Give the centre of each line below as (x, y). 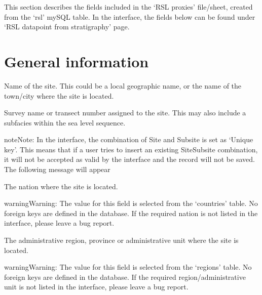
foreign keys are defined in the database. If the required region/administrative (125, 277)
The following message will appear (57, 169)
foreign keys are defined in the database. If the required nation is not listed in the (131, 213)
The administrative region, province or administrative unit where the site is (121, 240)
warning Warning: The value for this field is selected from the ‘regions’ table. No (128, 267)
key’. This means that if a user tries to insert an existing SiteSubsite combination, (131, 149)
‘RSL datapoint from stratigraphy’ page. (67, 27)
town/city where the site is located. (59, 95)
